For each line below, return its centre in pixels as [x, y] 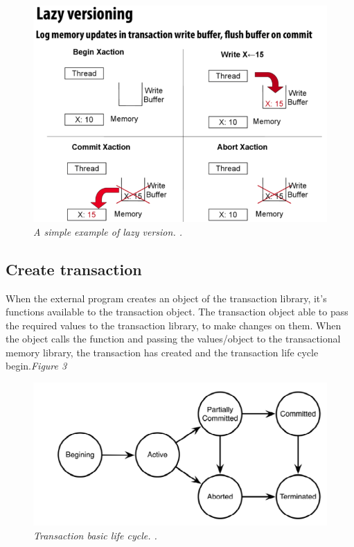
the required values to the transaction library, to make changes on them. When [174, 325]
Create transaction [74, 269]
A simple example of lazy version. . [108, 231]
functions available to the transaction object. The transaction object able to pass [177, 312]
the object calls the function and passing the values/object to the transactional [173, 339]
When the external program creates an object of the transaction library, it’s [166, 298]
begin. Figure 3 [36, 366]
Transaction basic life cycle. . [95, 535]
